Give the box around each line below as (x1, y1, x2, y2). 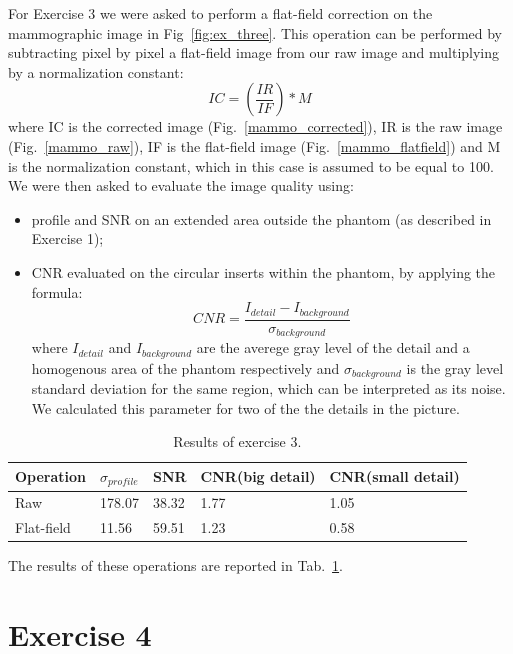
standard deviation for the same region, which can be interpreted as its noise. (31, 377, 506, 398)
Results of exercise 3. (173, 431, 302, 452)
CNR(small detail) (329, 466, 460, 487)
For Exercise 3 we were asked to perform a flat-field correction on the (8, 3, 433, 23)
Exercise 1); (31, 228, 104, 249)
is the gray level (406, 357, 504, 378)
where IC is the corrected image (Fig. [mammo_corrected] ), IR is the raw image (8, 116, 503, 137)
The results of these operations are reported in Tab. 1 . (8, 555, 343, 576)
